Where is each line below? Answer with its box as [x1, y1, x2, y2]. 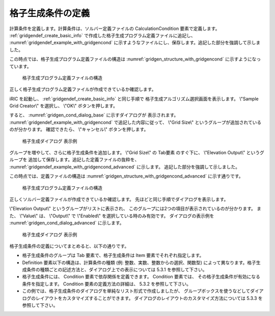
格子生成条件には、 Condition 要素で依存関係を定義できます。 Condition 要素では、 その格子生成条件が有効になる [22, 274, 261, 280]
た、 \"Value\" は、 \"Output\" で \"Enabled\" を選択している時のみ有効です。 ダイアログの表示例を [9, 213, 214, 219]
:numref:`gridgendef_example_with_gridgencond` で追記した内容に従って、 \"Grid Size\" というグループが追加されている [9, 119, 262, 125]
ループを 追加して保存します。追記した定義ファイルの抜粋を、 [9, 157, 140, 163]
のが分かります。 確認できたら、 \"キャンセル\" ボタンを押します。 [9, 126, 149, 132]
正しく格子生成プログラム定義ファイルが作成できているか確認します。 [9, 87, 156, 93]
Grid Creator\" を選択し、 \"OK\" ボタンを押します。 [9, 103, 118, 109]
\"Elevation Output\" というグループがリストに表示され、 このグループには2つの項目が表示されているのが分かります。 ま [9, 206, 262, 212]
